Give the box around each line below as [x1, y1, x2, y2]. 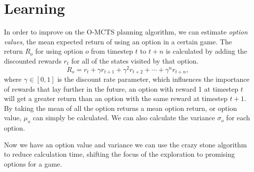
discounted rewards [4, 55, 62, 66]
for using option [35, 46, 83, 56]
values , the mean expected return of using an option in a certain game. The [4, 36, 232, 46]
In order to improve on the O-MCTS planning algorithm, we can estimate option [4, 27, 248, 37]
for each [226, 112, 250, 123]
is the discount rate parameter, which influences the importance [57, 74, 250, 84]
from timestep [91, 46, 133, 56]
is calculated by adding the [165, 46, 247, 56]
